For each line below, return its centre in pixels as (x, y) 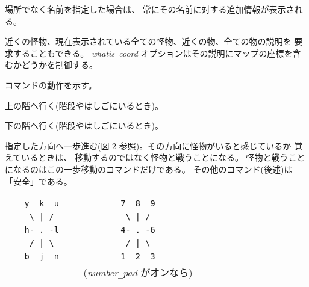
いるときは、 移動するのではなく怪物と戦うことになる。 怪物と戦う (155, 157)
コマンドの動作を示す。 (51, 85)
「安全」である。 (39, 181)
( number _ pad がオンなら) (138, 273)
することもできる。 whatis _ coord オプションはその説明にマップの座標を (153, 53)
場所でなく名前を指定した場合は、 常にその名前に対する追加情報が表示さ (150, 9)
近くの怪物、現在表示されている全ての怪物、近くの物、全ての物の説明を (148, 41)
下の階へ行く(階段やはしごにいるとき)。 (84, 125)
